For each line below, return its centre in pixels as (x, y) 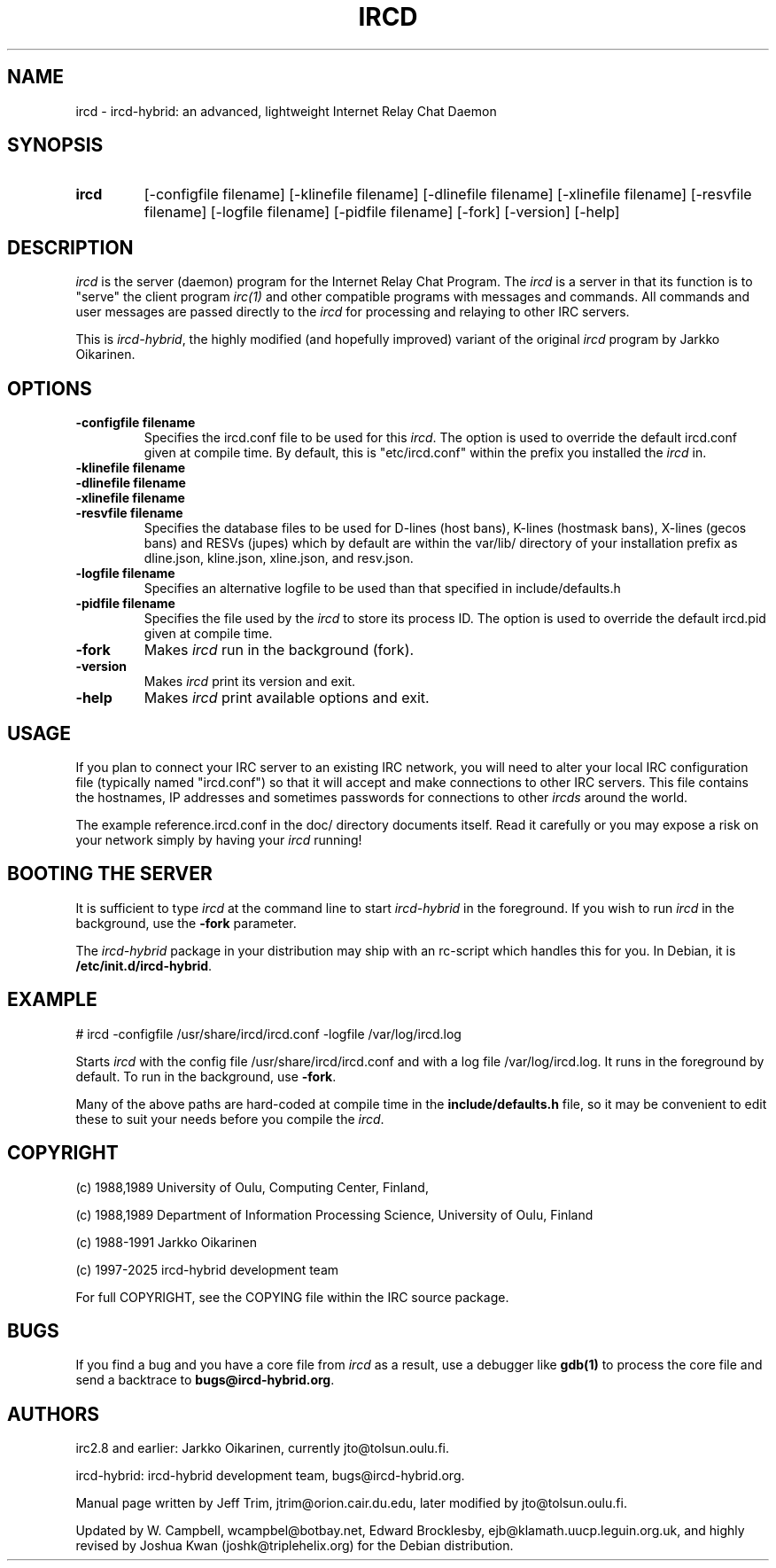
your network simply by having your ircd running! (219, 839)
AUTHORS (54, 1414)
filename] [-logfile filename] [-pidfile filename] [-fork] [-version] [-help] (382, 212)
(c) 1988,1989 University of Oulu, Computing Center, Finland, (252, 1187)
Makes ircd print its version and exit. (250, 682)
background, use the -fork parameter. (186, 923)
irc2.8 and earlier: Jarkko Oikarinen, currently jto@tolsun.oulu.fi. (263, 1448)
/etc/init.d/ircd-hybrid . (144, 965)
